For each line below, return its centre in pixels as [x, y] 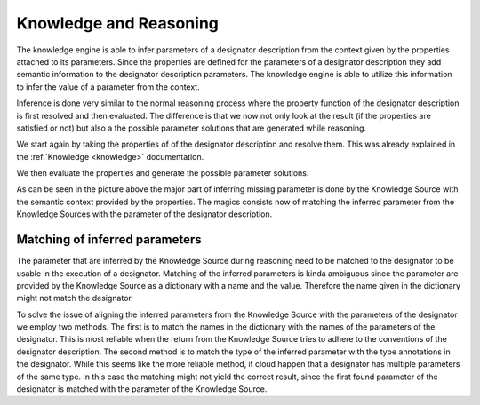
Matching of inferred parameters [109, 240]
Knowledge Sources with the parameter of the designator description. [144, 214]
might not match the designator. [75, 298]
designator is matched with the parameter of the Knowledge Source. [142, 389]
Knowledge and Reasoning [118, 23]
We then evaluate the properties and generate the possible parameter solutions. [163, 173]
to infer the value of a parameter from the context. [108, 87]
